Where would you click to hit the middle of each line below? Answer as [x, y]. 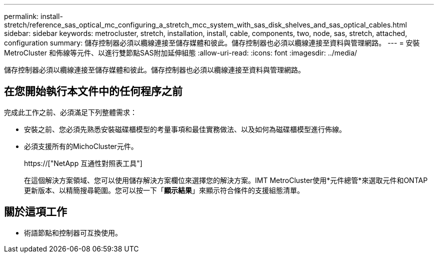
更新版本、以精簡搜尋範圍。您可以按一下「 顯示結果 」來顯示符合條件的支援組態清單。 [164, 190]
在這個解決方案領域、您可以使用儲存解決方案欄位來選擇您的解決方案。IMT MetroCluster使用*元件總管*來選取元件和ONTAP [226, 180]
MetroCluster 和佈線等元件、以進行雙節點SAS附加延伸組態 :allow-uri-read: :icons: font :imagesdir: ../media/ [181, 53]
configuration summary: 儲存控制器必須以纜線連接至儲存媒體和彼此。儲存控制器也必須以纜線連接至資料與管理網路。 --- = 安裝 [212, 43]
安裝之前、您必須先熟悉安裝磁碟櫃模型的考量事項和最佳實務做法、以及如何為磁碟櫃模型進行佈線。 [185, 129]
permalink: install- [33, 16]
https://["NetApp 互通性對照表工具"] [83, 163]
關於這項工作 [35, 212]
